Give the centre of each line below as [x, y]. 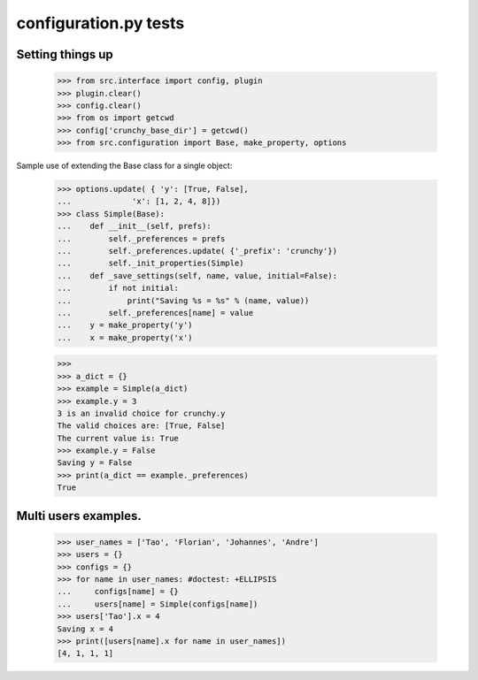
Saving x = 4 [85, 629]
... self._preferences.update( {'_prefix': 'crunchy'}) [197, 251]
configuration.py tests [100, 23]
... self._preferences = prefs [141, 238]
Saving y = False [95, 463]
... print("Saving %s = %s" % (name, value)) [183, 300]
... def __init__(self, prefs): [134, 226]
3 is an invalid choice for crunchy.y [141, 413]
